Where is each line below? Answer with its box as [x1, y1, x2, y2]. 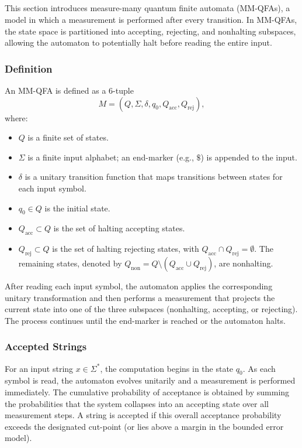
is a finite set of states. [27, 131, 109, 143]
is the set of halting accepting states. [53, 222, 185, 234]
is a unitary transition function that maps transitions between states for [25, 170, 283, 183]
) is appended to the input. [200, 151, 297, 163]
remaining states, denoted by [18, 257, 122, 269]
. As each [242, 362, 276, 374]
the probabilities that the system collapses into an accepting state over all [5, 397, 269, 409]
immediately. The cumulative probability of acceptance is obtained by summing [5, 385, 290, 398]
